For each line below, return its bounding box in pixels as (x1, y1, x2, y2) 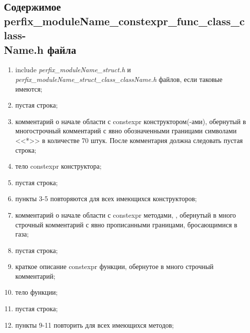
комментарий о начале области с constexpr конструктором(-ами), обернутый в (15, 116, 246, 126)
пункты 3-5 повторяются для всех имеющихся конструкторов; (15, 193, 197, 204)
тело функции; (15, 287, 58, 297)
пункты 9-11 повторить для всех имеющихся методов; (15, 319, 174, 330)
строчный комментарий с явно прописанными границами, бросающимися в (15, 219, 237, 229)
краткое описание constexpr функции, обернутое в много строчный (15, 261, 214, 271)
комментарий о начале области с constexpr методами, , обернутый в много (15, 209, 236, 220)
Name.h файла (4, 42, 76, 57)
